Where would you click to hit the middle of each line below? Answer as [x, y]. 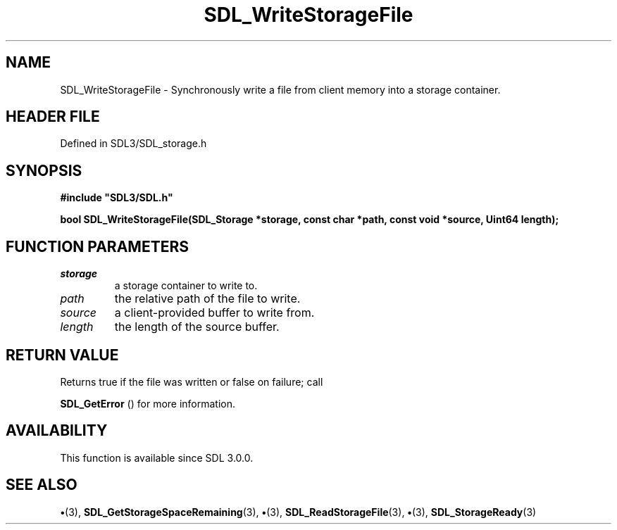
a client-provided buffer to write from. [214, 313]
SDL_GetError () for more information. [148, 403]
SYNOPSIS [44, 170]
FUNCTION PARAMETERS [97, 246]
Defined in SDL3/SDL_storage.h [133, 144]
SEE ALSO [42, 485]
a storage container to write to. [186, 286]
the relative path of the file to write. [207, 299]
